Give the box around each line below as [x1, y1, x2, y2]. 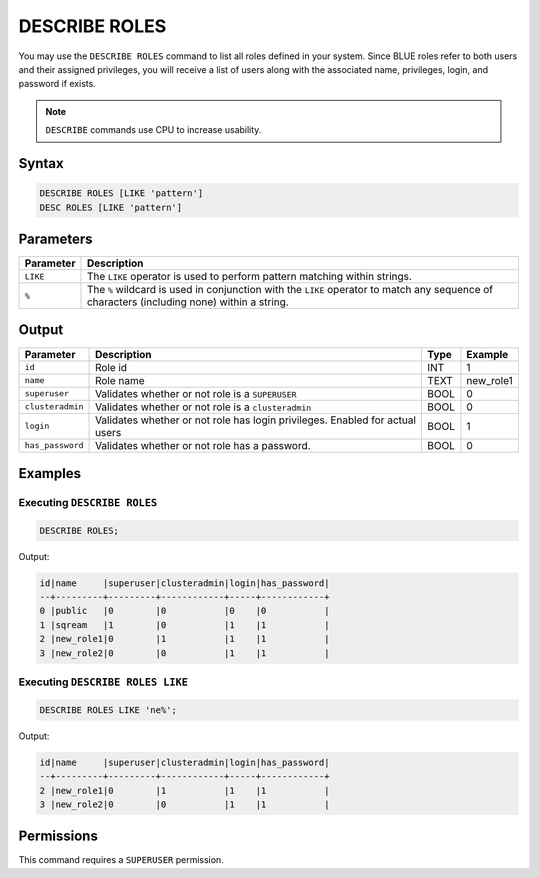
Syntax [18, 155, 64, 172]
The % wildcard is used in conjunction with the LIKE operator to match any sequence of [86, 283, 494, 296]
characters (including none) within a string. [86, 295, 289, 309]
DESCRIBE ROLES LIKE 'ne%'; [39, 704, 177, 715]
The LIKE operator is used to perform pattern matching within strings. [86, 270, 412, 283]
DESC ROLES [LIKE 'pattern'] [39, 201, 183, 213]
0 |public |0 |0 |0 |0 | [39, 605, 330, 617]
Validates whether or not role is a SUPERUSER [95, 386, 297, 400]
